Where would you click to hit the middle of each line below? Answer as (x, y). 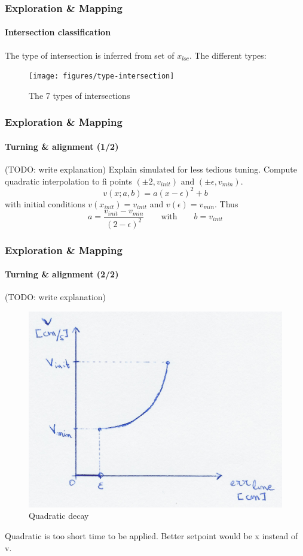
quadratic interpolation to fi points (68, 181)
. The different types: (228, 55)
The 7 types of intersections (79, 95)
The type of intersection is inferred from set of (90, 55)
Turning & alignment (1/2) (62, 146)
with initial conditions (45, 203)
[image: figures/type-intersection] (102, 76)
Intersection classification (58, 32)
